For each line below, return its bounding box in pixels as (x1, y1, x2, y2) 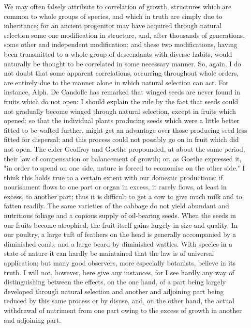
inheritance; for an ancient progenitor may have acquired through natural (4, 20, 221, 31)
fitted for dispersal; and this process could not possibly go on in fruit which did (4, 134, 239, 144)
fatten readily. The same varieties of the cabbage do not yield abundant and (4, 201, 229, 211)
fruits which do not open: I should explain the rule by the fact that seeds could (4, 96, 238, 106)
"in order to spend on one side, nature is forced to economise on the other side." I (4, 163, 245, 173)
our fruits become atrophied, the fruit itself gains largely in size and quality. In (4, 219, 237, 230)
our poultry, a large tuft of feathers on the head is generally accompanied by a (4, 229, 236, 239)
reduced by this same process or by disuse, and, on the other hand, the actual (4, 296, 235, 306)
